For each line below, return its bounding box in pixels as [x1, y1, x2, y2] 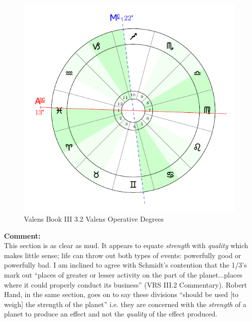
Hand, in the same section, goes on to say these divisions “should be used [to [4, 289, 239, 300]
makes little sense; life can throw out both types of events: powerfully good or [4, 250, 242, 260]
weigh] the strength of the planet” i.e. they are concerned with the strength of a [4, 299, 247, 309]
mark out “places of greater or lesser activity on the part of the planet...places [4, 269, 243, 280]
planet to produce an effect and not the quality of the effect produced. [4, 309, 218, 319]
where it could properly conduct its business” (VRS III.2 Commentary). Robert [4, 279, 247, 290]
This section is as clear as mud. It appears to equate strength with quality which [4, 240, 249, 251]
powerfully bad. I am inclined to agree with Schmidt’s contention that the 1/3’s [4, 260, 247, 270]
